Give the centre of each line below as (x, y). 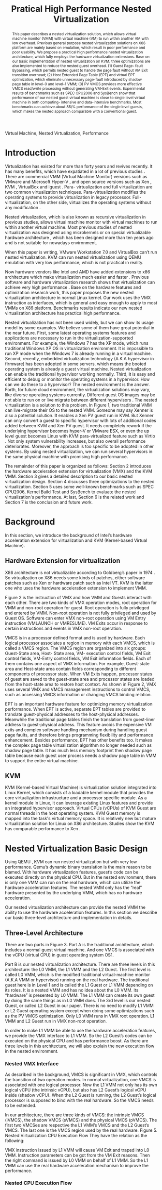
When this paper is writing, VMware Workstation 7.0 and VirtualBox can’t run (81, 252)
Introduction (30, 153)
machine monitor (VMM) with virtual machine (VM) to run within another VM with (80, 38)
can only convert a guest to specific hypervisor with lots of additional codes (81, 420)
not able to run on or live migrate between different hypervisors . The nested (81, 400)
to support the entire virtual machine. (42, 760)
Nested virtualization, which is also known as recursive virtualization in (75, 217)
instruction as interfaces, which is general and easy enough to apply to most (81, 302)
